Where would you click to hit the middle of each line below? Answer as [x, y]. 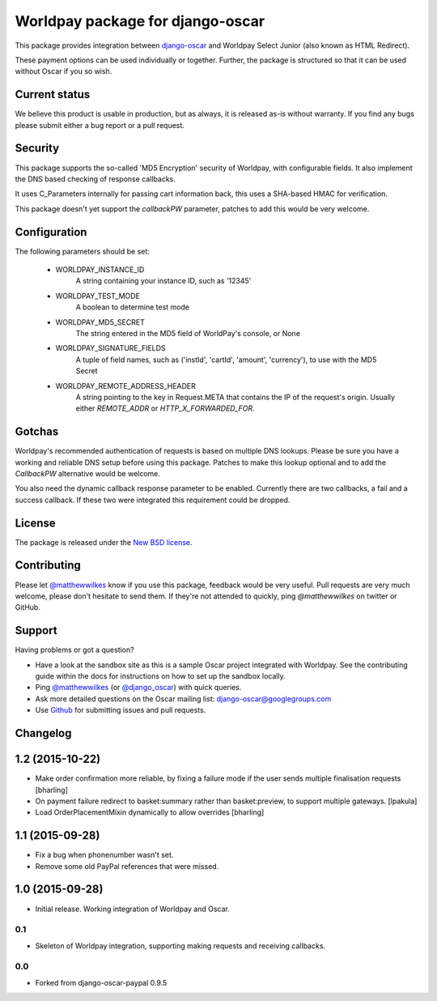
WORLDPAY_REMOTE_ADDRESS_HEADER [125, 385]
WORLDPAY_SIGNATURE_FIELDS [110, 348]
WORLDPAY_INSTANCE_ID [100, 270]
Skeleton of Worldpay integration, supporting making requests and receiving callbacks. [180, 946]
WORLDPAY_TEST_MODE [98, 296]
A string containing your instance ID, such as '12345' [163, 281]
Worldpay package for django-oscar [140, 21]
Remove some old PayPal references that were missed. [127, 866]
